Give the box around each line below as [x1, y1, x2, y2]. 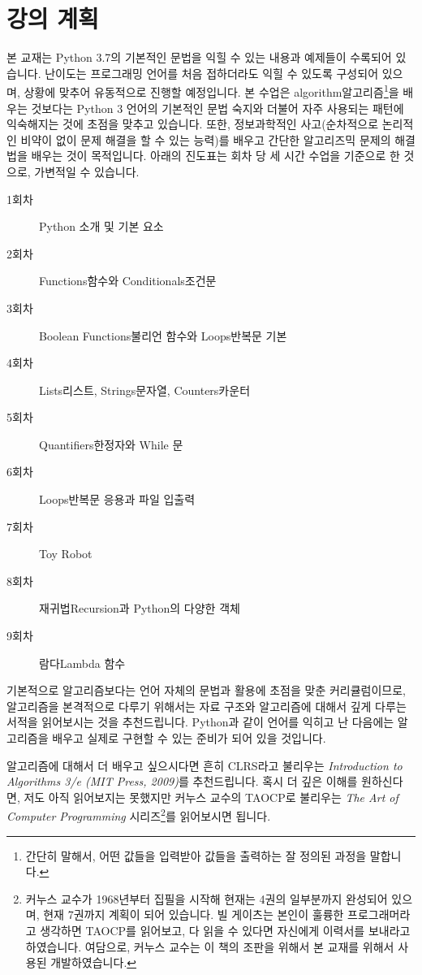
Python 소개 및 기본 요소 [39, 218, 164, 235]
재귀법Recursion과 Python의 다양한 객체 [39, 600, 240, 617]
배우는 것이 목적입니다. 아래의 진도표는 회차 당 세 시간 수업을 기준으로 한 [31, 147, 400, 164]
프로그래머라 [347, 906, 411, 923]
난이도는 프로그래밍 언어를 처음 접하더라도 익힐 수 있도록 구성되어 [45, 64, 379, 81]
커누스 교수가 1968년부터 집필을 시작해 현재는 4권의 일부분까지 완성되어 [25, 890, 388, 907]
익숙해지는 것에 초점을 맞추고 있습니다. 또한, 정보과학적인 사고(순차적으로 [6, 115, 379, 132]
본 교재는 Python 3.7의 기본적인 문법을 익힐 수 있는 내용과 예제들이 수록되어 [6, 49, 392, 66]
